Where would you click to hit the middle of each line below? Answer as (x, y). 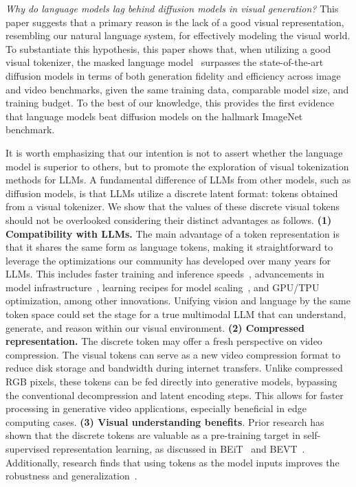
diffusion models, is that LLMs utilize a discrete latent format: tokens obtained (172, 193)
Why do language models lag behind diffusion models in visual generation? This (172, 8)
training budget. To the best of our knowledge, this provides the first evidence (170, 103)
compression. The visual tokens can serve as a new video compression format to (173, 354)
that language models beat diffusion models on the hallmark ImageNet (154, 116)
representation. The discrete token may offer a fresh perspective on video (164, 341)
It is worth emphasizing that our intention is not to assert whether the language (174, 152)
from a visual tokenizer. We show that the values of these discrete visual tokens (173, 206)
